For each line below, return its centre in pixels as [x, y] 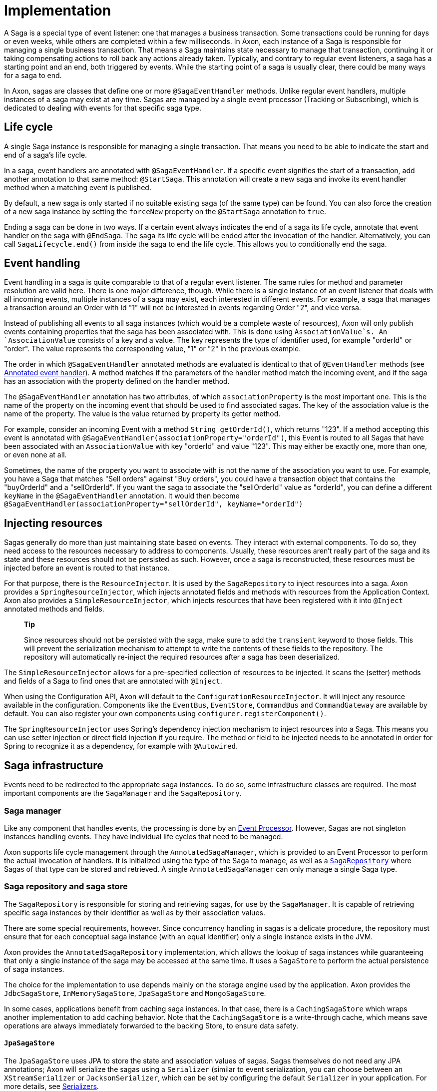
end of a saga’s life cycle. [46, 155]
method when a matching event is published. [78, 187]
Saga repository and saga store [66, 887]
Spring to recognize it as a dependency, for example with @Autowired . [121, 746]
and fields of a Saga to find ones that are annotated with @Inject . [113, 681]
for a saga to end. [33, 75]
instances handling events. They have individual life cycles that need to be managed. [144, 836]
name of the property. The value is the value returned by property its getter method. [142, 414]
